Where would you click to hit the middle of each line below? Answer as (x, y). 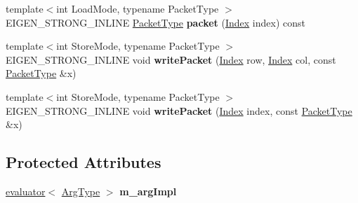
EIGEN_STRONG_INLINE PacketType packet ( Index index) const (155, 22)
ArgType (81, 191)
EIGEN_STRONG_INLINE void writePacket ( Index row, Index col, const (171, 59)
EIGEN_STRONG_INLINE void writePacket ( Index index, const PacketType (179, 110)
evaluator (26, 191)
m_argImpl (148, 191)
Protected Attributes (84, 162)
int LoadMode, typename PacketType (138, 8)
